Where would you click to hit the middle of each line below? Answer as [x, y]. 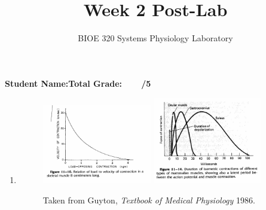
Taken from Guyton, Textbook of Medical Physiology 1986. [149, 200]
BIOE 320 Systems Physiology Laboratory [155, 38]
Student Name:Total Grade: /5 [78, 83]
